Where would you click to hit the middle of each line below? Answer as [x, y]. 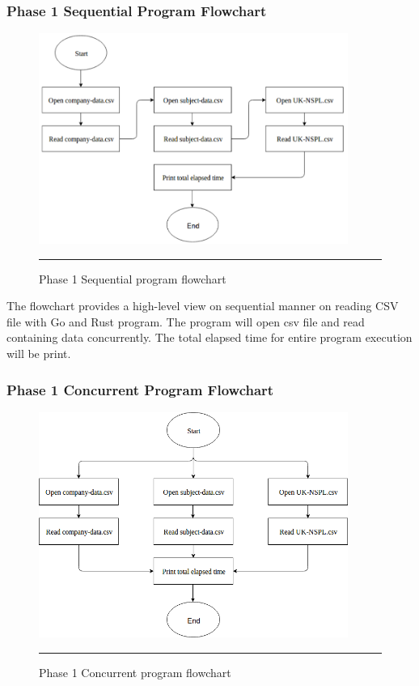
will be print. [39, 353]
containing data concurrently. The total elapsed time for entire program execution [209, 337]
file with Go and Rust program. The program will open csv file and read [186, 321]
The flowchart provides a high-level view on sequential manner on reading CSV [203, 306]
